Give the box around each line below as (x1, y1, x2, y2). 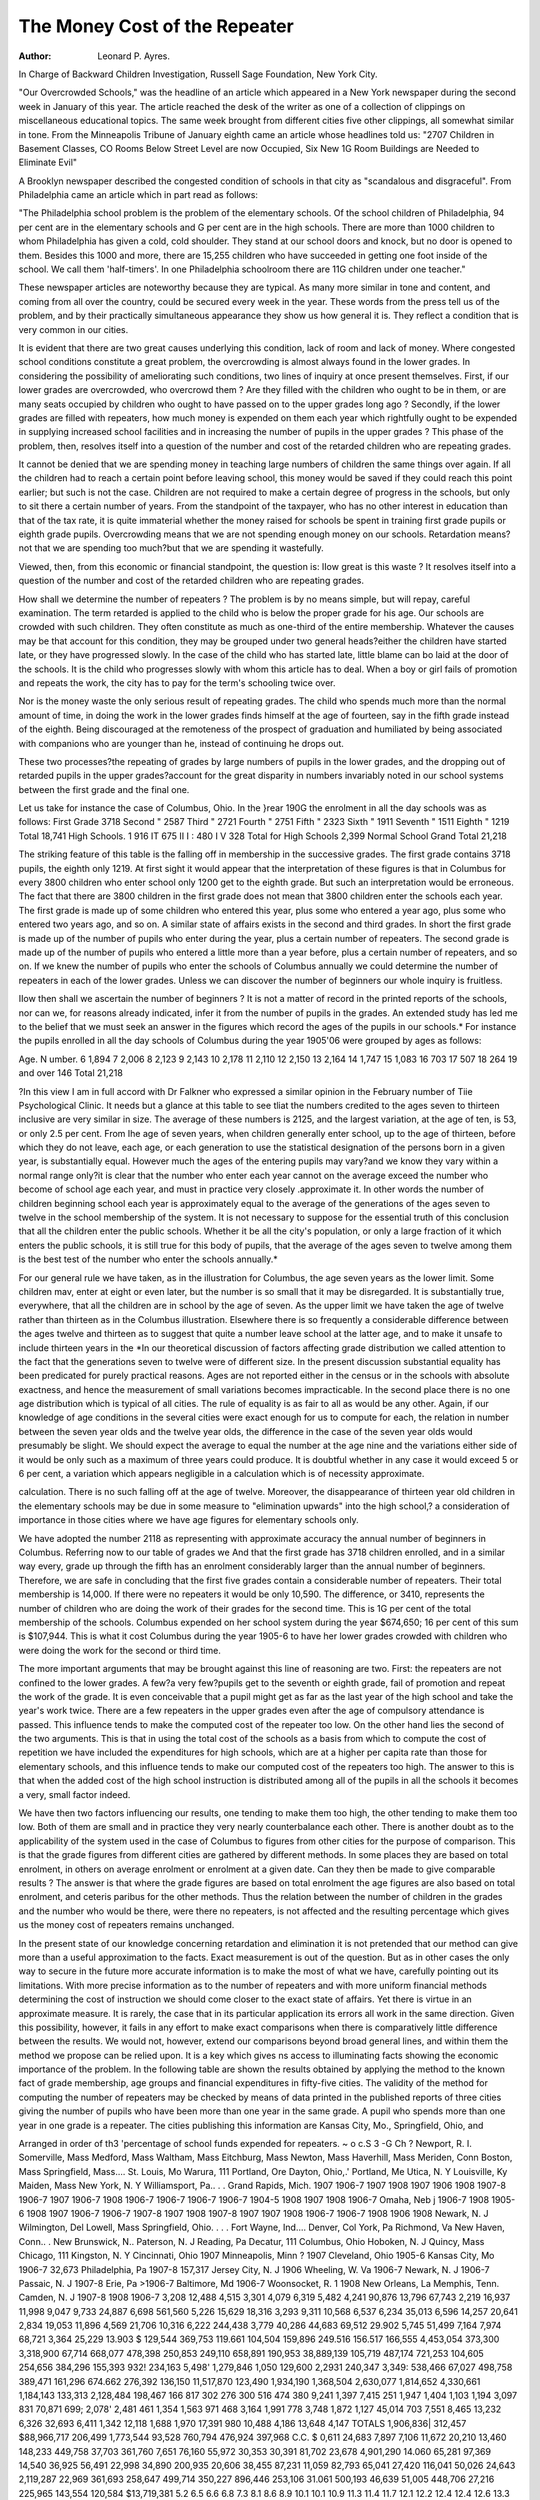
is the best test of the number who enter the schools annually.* (18, 1253, 279, 1265)
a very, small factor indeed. (18, 1788, 131, 1800)
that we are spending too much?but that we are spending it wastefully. (34, 542, 324, 554)
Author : (18, 50, 52, 62)
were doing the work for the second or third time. (18, 1644, 222, 1656)
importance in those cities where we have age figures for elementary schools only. (18, 1514, 359, 1526)
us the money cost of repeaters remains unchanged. (18, 1919, 235, 1931)
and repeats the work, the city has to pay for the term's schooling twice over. (18, 676, 336, 689)
